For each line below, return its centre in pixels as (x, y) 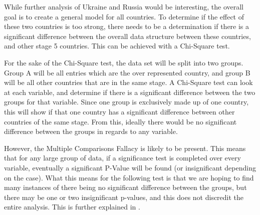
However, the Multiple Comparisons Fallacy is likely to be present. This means (125, 148)
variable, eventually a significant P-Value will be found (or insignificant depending (130, 167)
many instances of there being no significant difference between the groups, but (125, 187)
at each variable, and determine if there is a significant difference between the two (130, 92)
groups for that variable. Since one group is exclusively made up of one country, (126, 102)
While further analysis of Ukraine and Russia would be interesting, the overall (124, 6)
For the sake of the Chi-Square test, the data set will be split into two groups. (124, 62)
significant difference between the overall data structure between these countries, (127, 36)
